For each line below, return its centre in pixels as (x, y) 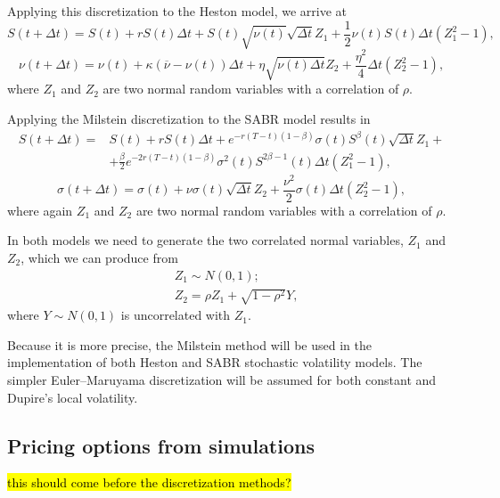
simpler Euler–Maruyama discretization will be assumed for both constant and (222, 379)
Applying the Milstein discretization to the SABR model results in (189, 118)
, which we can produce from (99, 257)
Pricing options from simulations (161, 445)
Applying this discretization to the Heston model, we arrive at (177, 11)
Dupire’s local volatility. (73, 397)
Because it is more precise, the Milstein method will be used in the (189, 344)
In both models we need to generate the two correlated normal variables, (205, 240)
